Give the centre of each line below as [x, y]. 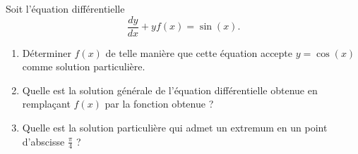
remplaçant [46, 104]
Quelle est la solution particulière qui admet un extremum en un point [175, 128]
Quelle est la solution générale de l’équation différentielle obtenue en [170, 90]
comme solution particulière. [84, 66]
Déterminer [47, 52]
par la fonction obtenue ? [159, 104]
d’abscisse [43, 141]
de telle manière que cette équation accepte [199, 52]
